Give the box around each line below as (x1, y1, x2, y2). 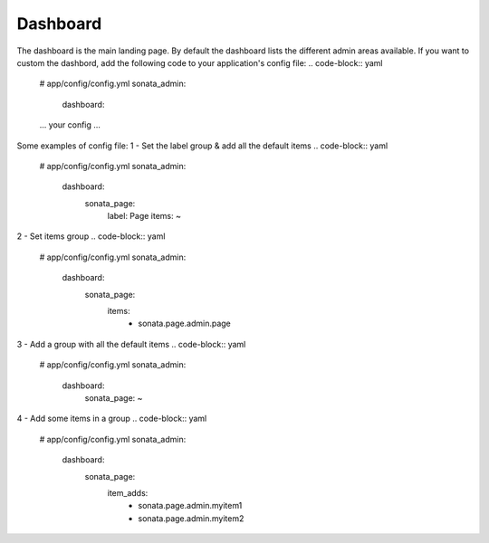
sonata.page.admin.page (138, 318, 231, 329)
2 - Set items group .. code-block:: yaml (16, 231, 166, 242)
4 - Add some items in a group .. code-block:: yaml (16, 413, 207, 424)
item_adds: (107, 487, 149, 498)
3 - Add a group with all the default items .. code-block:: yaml (16, 338, 246, 349)
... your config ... (39, 119, 101, 130)
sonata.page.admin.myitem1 (138, 500, 243, 511)
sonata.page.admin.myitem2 (138, 512, 244, 524)
